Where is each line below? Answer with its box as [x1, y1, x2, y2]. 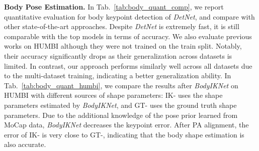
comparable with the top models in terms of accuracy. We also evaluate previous [4, 31, 252, 41]
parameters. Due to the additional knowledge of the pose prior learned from [4, 109, 238, 120]
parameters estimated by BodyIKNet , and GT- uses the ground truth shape [4, 99, 237, 110]
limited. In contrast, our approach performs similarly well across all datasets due [4, 60, 252, 71]
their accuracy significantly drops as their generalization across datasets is [4, 50, 232, 61]
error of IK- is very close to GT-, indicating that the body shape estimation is [4, 129, 244, 139]
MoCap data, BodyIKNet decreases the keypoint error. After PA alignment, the [4, 119, 249, 130]
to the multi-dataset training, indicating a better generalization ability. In [4, 70, 231, 81]
